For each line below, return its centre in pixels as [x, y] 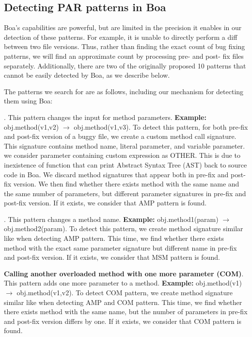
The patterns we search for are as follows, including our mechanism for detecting [124, 91]
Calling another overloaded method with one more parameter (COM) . [124, 273]
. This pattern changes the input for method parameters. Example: [105, 117]
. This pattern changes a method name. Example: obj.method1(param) [111, 219]
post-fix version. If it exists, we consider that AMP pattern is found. [105, 203]
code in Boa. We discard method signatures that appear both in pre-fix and [116, 174]
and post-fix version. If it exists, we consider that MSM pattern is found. [112, 257]
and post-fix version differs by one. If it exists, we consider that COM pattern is [123, 321]
